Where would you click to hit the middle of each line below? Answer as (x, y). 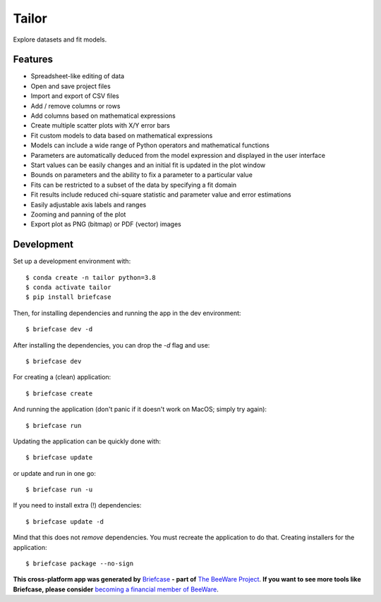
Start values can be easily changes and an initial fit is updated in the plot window (148, 165)
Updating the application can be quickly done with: (87, 441)
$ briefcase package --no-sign (80, 564)
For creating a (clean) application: (62, 377)
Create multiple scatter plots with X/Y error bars (101, 125)
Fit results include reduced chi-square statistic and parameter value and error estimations (161, 195)
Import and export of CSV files (75, 96)
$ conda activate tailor (68, 287)
